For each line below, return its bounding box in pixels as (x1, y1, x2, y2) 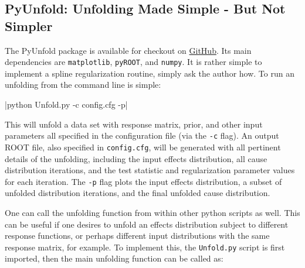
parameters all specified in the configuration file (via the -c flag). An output (5, 129, 279, 142)
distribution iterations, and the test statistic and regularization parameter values (5, 164, 295, 176)
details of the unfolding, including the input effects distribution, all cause (5, 152, 267, 164)
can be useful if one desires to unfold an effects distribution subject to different (5, 218, 289, 230)
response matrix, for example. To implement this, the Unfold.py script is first (5, 240, 285, 253)
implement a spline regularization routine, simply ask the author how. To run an (5, 67, 294, 79)
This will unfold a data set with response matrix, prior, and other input (5, 118, 263, 130)
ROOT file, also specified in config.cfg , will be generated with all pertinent (5, 140, 281, 153)
